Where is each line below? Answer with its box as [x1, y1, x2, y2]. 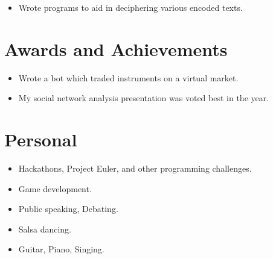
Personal [4, 127, 77, 152]
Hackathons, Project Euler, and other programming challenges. [18, 162, 252, 175]
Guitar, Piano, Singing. [18, 243, 104, 255]
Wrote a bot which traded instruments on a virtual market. [18, 71, 239, 84]
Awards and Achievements [4, 36, 228, 61]
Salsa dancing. [18, 222, 72, 235]
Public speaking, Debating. [18, 202, 118, 215]
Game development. [18, 182, 92, 195]
